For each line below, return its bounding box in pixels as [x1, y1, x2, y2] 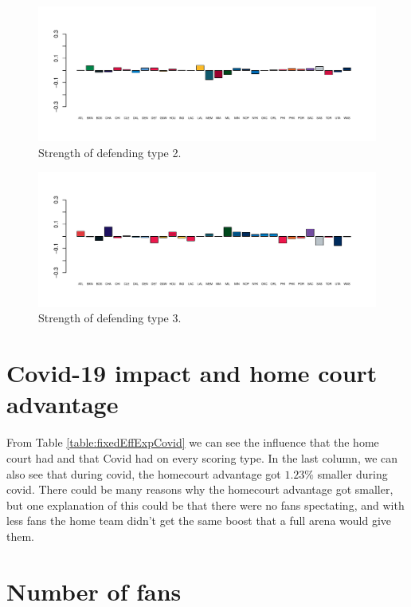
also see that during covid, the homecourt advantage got [6, 465, 281, 482]
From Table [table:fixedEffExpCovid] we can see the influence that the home [6, 434, 379, 451]
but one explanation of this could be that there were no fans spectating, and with [6, 496, 405, 513]
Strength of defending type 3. [38, 309, 182, 326]
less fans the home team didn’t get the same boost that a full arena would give [6, 512, 391, 529]
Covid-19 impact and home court [6, 357, 378, 389]
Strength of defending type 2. [38, 144, 182, 160]
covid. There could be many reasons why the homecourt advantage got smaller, [6, 481, 393, 498]
